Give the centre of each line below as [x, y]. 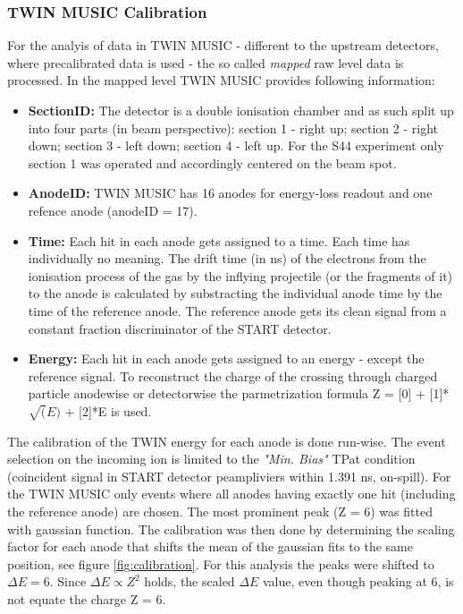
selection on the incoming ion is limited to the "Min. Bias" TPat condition [211, 459]
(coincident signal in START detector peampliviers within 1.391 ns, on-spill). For [229, 476]
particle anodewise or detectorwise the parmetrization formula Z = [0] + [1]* [239, 393]
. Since [68, 581]
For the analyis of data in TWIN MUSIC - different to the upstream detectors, [223, 45]
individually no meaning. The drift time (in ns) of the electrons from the [227, 258]
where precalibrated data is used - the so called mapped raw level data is [206, 62]
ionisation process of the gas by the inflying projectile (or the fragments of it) [240, 275]
